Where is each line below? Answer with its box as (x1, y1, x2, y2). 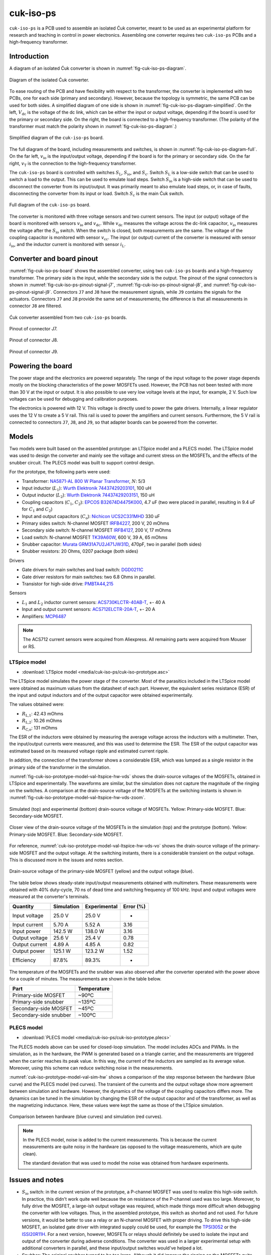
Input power (12, 928, 41, 935)
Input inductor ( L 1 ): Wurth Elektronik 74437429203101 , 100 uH (22, 485, 152, 492)
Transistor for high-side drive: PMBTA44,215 (22, 581, 114, 587)
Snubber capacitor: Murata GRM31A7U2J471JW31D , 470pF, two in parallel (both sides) (22, 541, 202, 547)
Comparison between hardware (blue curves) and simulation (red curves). (9, 1113, 163, 1119)
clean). (23, 1151, 37, 1157)
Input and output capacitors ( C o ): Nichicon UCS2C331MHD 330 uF (22, 513, 160, 521)
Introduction (9, 52, 49, 61)
